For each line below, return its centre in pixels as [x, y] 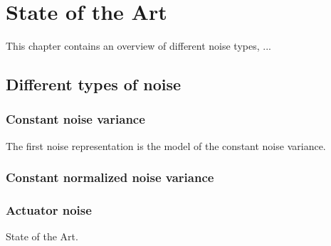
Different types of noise [94, 84]
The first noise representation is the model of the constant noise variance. [166, 145]
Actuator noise [49, 210]
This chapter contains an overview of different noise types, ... [138, 46]
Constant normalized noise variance [110, 177]
